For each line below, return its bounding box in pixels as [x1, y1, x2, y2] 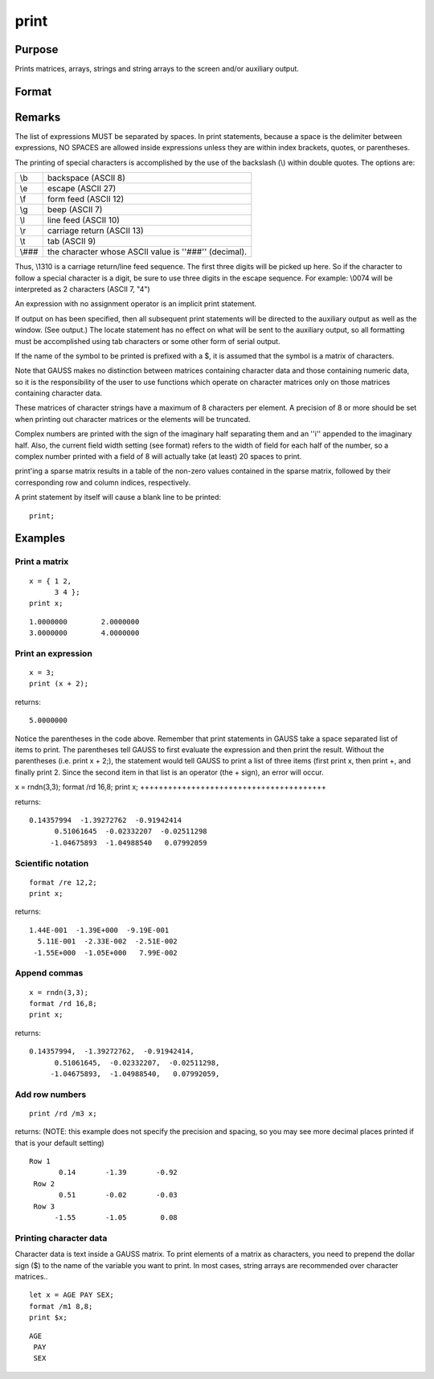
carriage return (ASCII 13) [47, 225, 144, 236]
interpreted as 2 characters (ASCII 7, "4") [14, 284, 150, 293]
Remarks [14, 110, 61, 124]
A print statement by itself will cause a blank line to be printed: [14, 493, 221, 502]
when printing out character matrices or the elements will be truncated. [14, 414, 251, 424]
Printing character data [14, 1232, 108, 1243]
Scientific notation [14, 857, 89, 869]
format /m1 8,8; [29, 1302, 93, 1311]
